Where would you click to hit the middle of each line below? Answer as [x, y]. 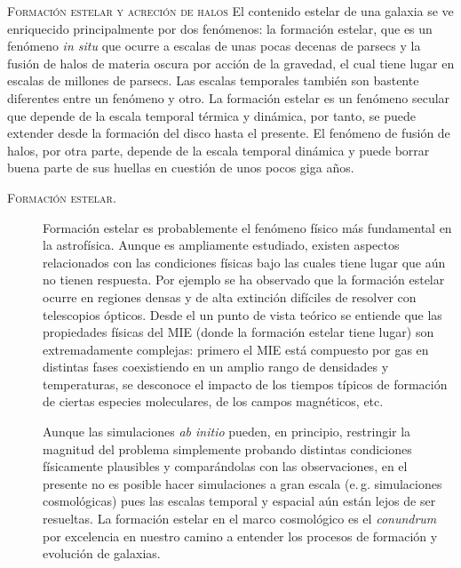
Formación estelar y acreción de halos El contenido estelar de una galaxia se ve [230, 11]
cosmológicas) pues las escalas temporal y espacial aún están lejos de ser [239, 501]
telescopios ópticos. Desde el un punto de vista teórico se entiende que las [242, 314]
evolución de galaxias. [102, 553]
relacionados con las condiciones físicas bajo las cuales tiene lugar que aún [244, 262]
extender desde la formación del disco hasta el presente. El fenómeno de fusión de [229, 133]
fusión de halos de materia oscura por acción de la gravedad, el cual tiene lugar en [231, 63]
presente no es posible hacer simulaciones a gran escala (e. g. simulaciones [242, 483]
